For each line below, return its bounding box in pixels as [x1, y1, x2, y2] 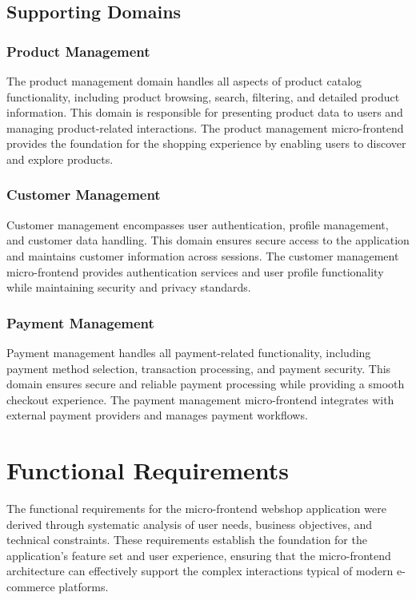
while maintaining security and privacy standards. [6, 279, 251, 296]
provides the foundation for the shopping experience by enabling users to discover [6, 135, 406, 152]
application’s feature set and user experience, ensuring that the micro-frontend [6, 546, 391, 563]
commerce [6, 578, 55, 595]
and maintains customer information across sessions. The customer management [6, 247, 399, 264]
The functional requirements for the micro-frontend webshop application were [6, 500, 386, 517]
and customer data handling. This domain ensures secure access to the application [6, 232, 410, 248]
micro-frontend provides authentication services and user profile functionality [6, 263, 384, 280]
